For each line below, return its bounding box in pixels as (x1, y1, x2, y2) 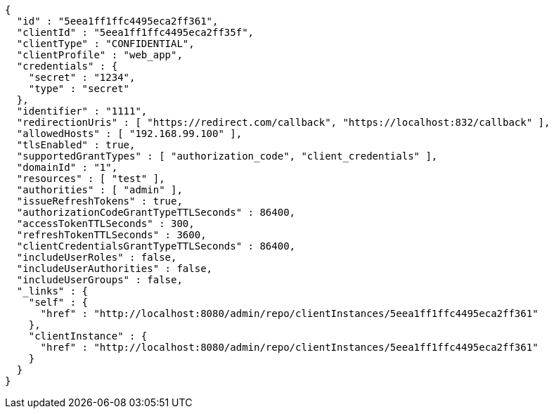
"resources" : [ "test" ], (16, 173, 165, 184)
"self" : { (28, 297, 89, 308)
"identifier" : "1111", (16, 105, 148, 117)
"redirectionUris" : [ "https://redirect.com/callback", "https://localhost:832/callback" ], (16, 117, 550, 128)
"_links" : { (16, 285, 89, 297)
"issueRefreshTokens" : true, (16, 195, 183, 207)
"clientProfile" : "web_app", (16, 49, 183, 60)
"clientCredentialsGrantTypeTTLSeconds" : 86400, (16, 240, 296, 252)
